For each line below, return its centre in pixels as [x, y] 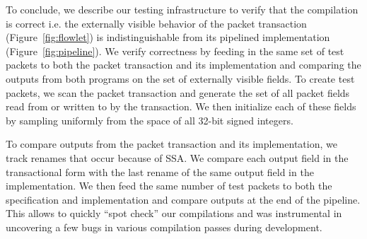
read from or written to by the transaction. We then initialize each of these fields [181, 106]
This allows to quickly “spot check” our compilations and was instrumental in [174, 213]
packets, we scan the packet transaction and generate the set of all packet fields [178, 92]
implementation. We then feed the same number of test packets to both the [169, 186]
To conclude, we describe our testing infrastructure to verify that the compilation [182, 9]
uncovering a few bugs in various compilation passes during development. [164, 227]
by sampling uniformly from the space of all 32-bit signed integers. [150, 120]
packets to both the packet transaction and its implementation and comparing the [183, 65]
